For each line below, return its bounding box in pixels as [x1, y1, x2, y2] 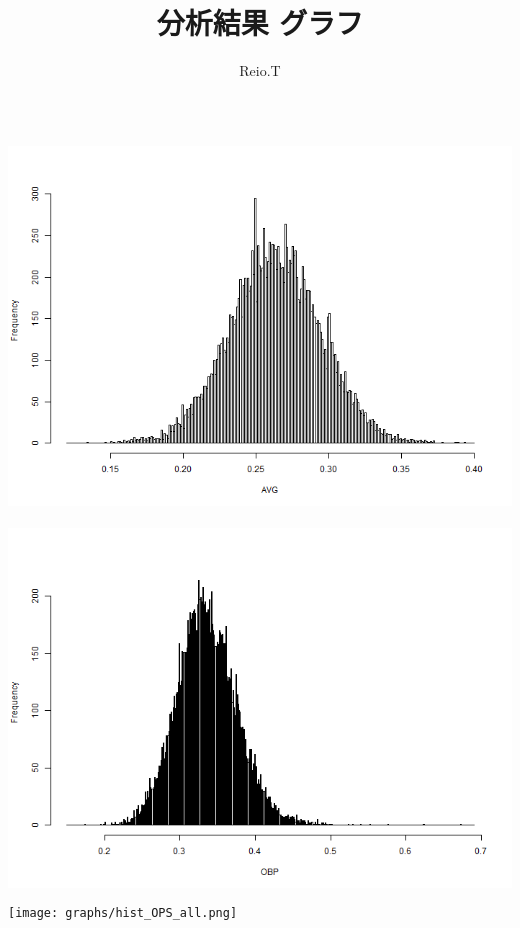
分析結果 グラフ [156, 2, 364, 43]
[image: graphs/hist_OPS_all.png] [8, 905, 238, 920]
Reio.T [239, 60, 281, 81]
